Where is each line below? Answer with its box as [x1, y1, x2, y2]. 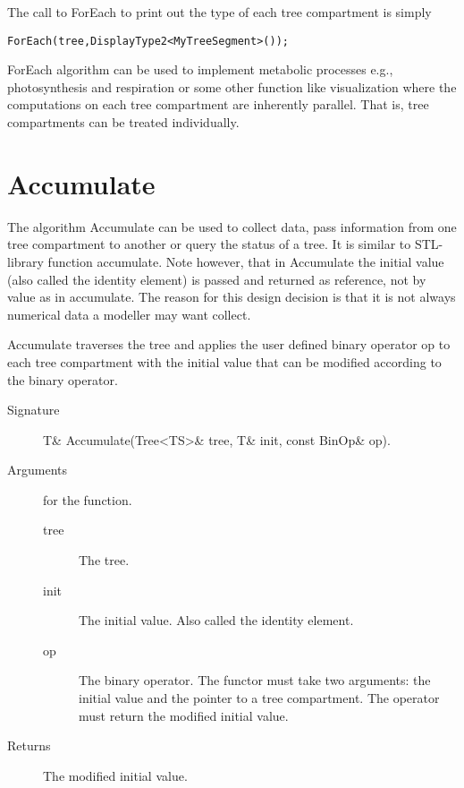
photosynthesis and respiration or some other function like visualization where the [7, 77, 457, 96]
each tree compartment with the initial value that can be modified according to [7, 352, 442, 371]
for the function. [43, 490, 132, 509]
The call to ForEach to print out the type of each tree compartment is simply [7, 3, 432, 21]
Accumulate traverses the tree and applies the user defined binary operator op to [7, 335, 451, 354]
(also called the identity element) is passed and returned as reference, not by [7, 270, 426, 288]
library [7, 252, 44, 270]
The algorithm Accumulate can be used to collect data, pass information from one [7, 217, 457, 236]
